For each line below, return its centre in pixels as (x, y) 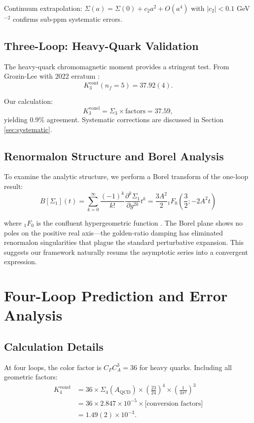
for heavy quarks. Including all (185, 367)
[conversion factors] (174, 403)
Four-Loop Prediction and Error (116, 296)
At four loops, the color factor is (53, 367)
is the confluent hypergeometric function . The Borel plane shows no (140, 222)
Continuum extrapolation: (43, 8)
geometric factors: (31, 377)
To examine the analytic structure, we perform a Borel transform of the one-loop (126, 176)
